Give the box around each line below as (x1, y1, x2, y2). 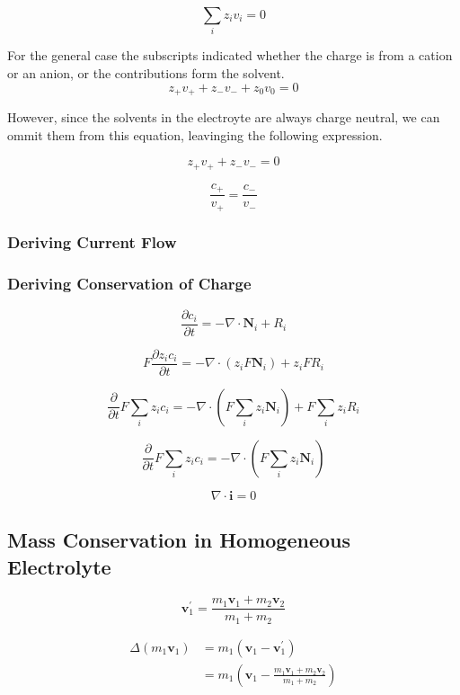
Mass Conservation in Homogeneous (7, 526, 351, 554)
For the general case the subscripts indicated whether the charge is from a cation (7, 46, 453, 65)
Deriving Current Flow (7, 231, 177, 254)
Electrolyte (7, 552, 111, 580)
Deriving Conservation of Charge (7, 272, 252, 295)
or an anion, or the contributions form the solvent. (7, 63, 285, 82)
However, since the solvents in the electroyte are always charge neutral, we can (7, 107, 440, 126)
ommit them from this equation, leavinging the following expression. (7, 125, 383, 144)
